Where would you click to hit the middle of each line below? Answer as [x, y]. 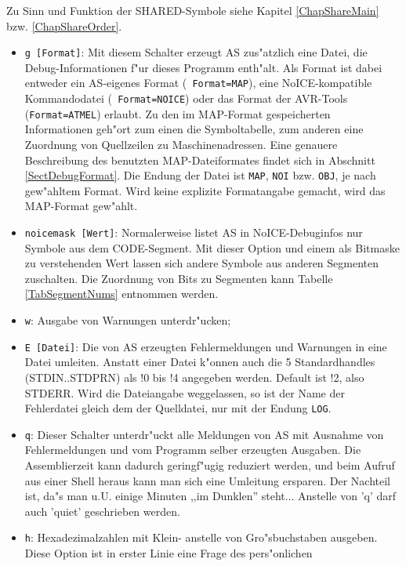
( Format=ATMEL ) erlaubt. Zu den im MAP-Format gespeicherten [178, 113]
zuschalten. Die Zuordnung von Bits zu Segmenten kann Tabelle [179, 278]
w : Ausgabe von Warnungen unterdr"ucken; [128, 320]
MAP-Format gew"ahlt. [81, 206]
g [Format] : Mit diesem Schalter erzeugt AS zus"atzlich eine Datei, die [196, 52]
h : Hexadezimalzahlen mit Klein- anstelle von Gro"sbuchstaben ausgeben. [201, 537]
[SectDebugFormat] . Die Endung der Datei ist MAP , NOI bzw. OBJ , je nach [200, 175]
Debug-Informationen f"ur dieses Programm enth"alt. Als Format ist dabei [203, 67]
